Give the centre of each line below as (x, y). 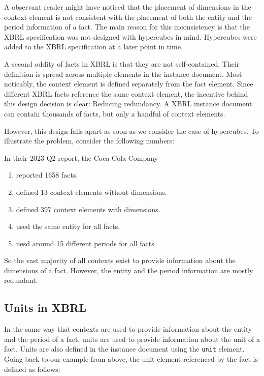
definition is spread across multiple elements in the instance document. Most (123, 74)
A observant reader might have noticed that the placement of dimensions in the (128, 7)
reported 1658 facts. (47, 175)
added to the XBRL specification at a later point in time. (93, 47)
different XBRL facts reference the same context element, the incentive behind (126, 93)
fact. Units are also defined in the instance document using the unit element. (124, 349)
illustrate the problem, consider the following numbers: (89, 141)
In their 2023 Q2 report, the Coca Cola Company (81, 157)
